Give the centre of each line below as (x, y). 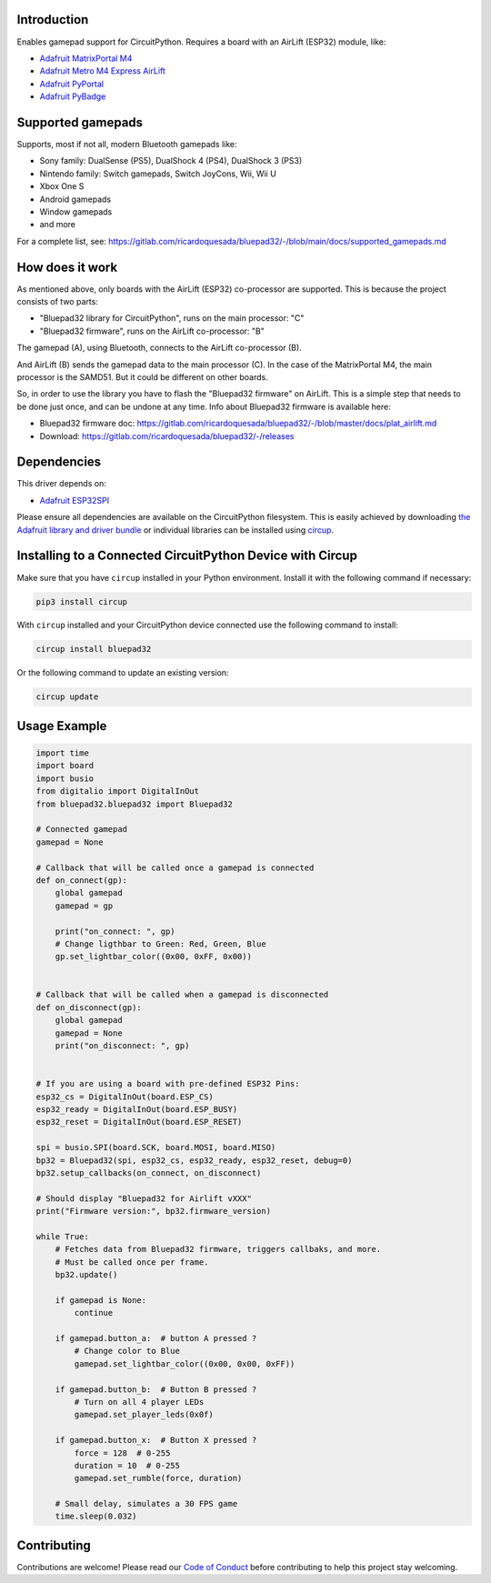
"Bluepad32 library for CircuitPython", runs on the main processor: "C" (172, 318)
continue (94, 1313)
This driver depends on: (61, 484)
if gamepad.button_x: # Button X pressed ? (156, 1440)
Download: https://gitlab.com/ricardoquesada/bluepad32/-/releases (167, 436)
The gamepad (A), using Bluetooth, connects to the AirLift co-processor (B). (159, 348)
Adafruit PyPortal (72, 84)
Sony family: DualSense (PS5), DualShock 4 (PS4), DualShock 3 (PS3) (171, 161)
